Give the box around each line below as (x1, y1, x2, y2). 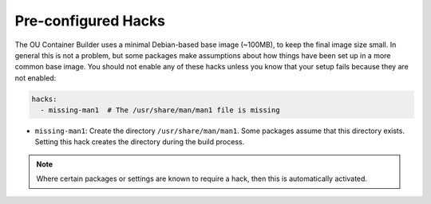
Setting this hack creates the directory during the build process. (34, 137, 245, 147)
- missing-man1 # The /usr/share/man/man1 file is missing (40, 106, 280, 115)
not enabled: (14, 73, 57, 83)
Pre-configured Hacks (14, 12, 166, 29)
